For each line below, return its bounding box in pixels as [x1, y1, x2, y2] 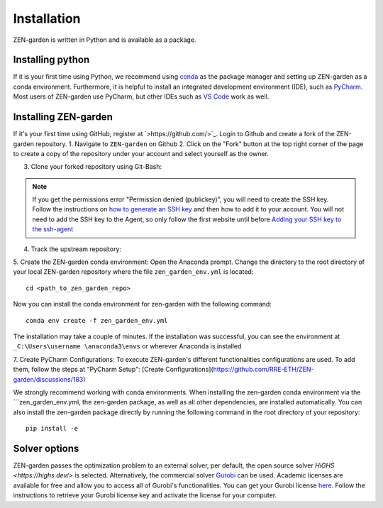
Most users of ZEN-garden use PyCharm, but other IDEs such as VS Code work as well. [13, 92, 270, 101]
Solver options [13, 442, 79, 454]
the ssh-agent [32, 225, 74, 233]
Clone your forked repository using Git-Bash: [30, 162, 162, 171]
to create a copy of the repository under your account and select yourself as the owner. [13, 149, 270, 158]
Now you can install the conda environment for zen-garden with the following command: [13, 300, 272, 309]
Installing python [13, 54, 90, 66]
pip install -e [26, 424, 79, 433]
